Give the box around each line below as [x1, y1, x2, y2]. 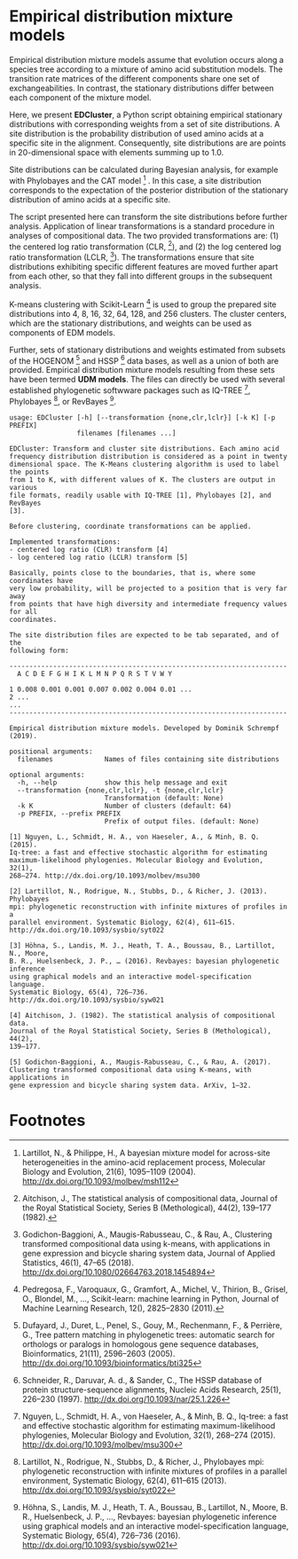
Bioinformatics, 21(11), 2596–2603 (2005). [21, 1349, 176, 1359]
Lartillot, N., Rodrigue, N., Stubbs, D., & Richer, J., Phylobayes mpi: [21, 1457, 264, 1468]
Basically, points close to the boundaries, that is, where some [9, 568, 255, 578]
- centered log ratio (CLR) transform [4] [9, 545, 169, 554]
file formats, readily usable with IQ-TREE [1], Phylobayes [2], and [9, 491, 272, 500]
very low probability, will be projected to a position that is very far [9, 584, 288, 593]
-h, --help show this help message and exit [17, 778, 228, 787]
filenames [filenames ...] [76, 429, 176, 437]
